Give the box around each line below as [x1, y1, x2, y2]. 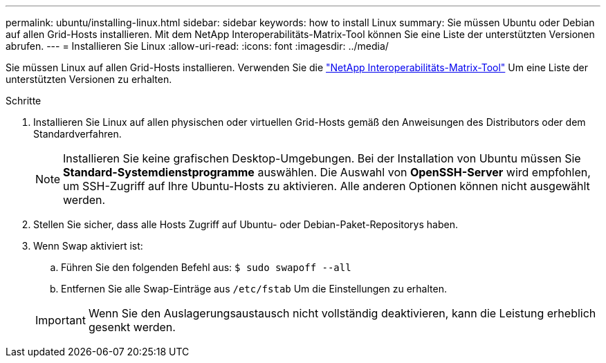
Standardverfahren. [33, 128, 122, 140]
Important [35, 313, 86, 327]
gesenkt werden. [88, 320, 176, 334]
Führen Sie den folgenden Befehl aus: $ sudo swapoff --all [61, 261, 351, 273]
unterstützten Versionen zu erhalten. [6, 73, 172, 85]
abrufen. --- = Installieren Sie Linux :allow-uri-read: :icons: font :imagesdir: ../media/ [6, 40, 389, 52]
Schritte [6, 95, 42, 106]
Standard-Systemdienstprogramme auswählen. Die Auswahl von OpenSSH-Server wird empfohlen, [63, 165, 591, 179]
